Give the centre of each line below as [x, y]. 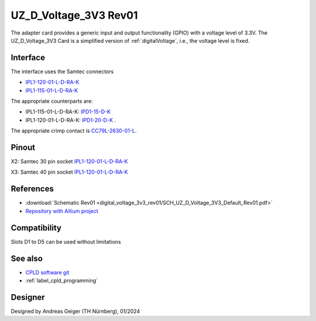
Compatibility [36, 228]
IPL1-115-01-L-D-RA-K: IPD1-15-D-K [68, 112]
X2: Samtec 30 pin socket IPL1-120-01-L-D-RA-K [69, 161]
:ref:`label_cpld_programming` [62, 280]
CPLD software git [47, 272]
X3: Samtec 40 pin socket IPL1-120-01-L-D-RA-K [69, 172]
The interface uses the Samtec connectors [62, 71]
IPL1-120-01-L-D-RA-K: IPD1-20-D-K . [71, 120]
